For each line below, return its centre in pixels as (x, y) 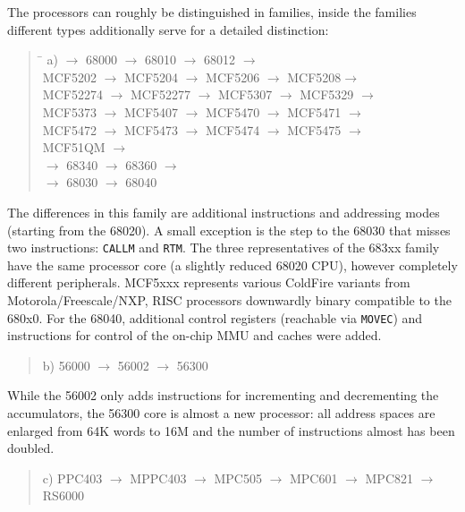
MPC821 (389, 478)
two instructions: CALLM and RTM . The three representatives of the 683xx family (224, 247)
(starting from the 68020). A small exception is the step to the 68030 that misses (229, 230)
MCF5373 (69, 111)
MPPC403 (158, 478)
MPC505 (238, 478)
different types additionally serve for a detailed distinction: (168, 29)
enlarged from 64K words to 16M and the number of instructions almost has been (231, 430)
